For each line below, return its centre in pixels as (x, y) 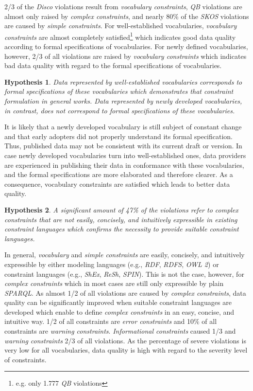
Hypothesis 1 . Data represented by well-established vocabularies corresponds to (123, 81)
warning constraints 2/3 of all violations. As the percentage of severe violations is (125, 340)
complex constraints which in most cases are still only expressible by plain (114, 283)
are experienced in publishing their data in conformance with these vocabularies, (124, 165)
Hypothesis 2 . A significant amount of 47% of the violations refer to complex (121, 209)
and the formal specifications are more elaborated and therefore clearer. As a (119, 174)
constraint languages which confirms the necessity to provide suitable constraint (122, 229)
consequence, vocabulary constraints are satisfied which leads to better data (117, 184)
